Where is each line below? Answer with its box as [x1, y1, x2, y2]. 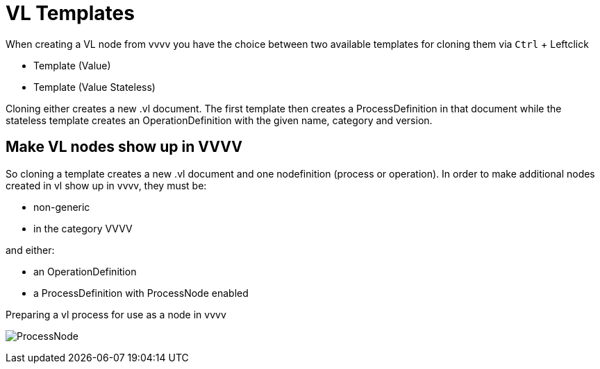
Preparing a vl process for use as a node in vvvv [6, 308, 226, 320]
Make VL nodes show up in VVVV [6, 138, 242, 156]
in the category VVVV [33, 222, 133, 234]
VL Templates [6, 1, 135, 25]
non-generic [33, 200, 90, 213]
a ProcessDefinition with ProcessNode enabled [33, 286, 249, 299]
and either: [6, 243, 55, 256]
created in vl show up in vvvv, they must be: [6, 179, 207, 191]
